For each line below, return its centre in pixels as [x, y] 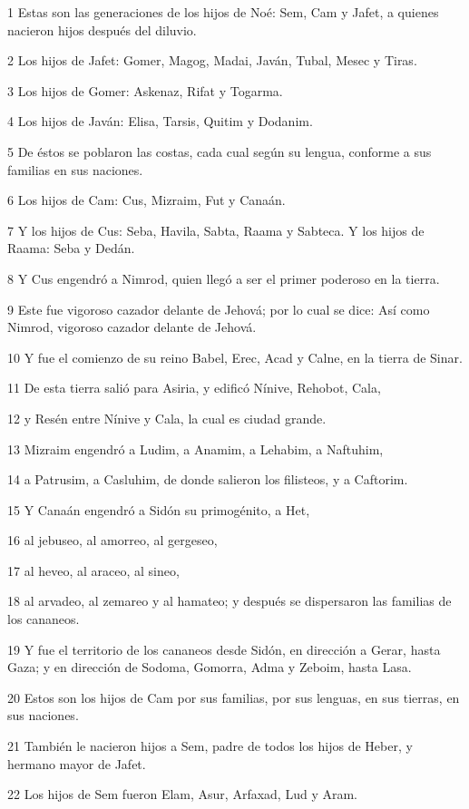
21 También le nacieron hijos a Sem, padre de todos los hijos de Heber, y [210, 746]
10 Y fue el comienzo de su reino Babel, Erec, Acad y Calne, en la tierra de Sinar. [235, 357]
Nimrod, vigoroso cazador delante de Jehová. [132, 327]
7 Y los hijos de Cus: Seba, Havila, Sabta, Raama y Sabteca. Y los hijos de [216, 230]
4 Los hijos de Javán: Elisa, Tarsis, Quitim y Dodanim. [160, 121]
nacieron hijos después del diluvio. [102, 29]
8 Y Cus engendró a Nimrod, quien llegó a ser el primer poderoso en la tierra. [224, 278]
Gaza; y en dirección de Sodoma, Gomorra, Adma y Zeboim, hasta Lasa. [210, 667]
